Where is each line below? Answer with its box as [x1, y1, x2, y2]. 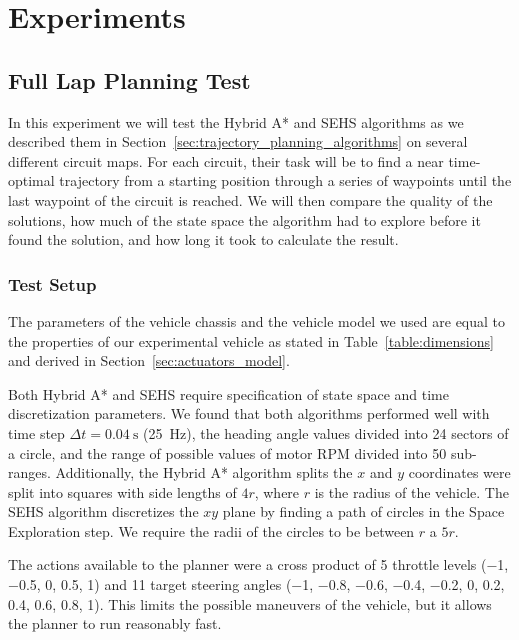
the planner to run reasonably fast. [8, 613, 222, 634]
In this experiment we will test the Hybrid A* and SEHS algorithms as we [8, 111, 464, 132]
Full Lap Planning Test [8, 64, 251, 95]
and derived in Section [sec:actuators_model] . [8, 350, 290, 371]
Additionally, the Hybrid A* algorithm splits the [55, 462, 353, 483]
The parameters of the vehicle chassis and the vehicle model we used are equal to [8, 310, 506, 331]
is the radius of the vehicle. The [314, 481, 509, 502]
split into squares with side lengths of [8, 481, 237, 502]
